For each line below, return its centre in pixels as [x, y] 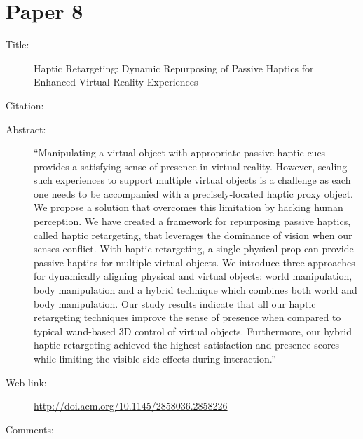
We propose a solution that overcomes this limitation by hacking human [189, 207]
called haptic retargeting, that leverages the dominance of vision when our [193, 235]
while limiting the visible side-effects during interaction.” [155, 358]
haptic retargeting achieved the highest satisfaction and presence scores [187, 345]
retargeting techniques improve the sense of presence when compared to [187, 317]
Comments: [30, 429]
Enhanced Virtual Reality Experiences [116, 82]
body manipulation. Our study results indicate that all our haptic [175, 303]
